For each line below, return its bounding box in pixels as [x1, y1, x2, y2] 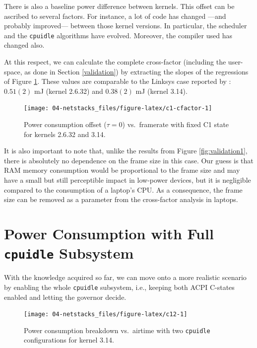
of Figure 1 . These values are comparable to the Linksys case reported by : [4, 76, 231, 86]
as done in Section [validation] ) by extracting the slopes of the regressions [24, 66, 249, 76]
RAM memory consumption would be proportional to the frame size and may [4, 165, 240, 175]
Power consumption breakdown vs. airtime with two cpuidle [24, 325, 210, 335]
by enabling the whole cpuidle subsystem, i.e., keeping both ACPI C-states [4, 281, 235, 292]
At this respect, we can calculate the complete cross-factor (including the [4, 57, 226, 67]
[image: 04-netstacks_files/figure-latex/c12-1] [24, 311, 188, 318]
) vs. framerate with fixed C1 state [122, 119, 229, 130]
